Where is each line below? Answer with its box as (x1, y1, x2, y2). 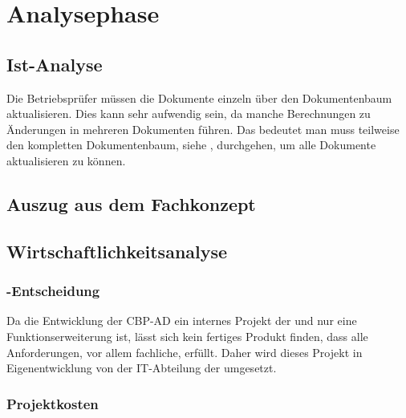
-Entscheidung (6, 281, 100, 301)
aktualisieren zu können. (6, 152, 126, 168)
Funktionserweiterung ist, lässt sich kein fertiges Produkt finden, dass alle (6, 327, 368, 344)
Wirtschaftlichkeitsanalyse (6, 238, 228, 263)
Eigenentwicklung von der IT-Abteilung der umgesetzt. (6, 359, 277, 376)
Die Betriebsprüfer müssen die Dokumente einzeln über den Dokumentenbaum (6, 89, 392, 106)
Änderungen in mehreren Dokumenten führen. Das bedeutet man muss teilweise (6, 120, 400, 137)
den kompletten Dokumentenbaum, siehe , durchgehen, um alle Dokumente (6, 136, 376, 153)
